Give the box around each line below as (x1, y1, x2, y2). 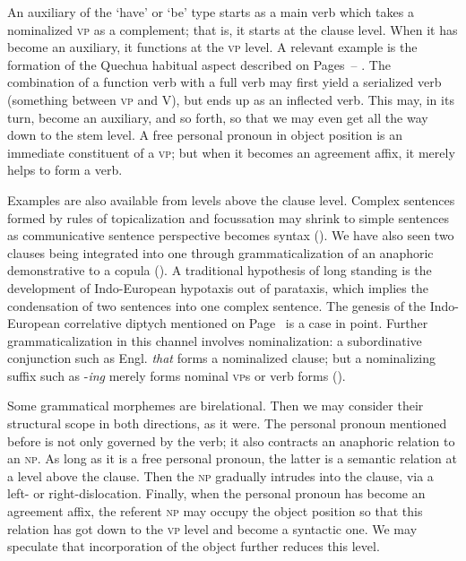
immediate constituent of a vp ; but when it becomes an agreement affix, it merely (7, 142, 455, 161)
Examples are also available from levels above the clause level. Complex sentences (7, 190, 455, 209)
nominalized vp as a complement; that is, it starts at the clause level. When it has (7, 20, 458, 39)
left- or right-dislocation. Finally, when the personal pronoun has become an (7, 484, 426, 503)
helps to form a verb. (7, 160, 123, 179)
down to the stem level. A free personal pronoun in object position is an (7, 125, 403, 144)
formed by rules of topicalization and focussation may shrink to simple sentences (7, 208, 449, 227)
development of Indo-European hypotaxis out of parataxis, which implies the (7, 278, 428, 297)
